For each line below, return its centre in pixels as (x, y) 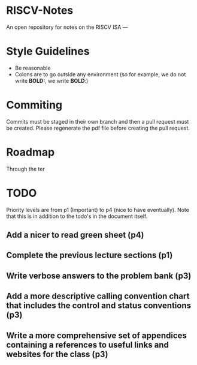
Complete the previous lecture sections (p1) (90, 255)
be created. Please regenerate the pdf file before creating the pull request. (98, 128)
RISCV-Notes (40, 11)
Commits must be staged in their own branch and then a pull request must (98, 121)
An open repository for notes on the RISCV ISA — (67, 27)
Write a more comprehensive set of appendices (97, 335)
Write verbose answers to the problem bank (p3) (99, 276)
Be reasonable (33, 68)
